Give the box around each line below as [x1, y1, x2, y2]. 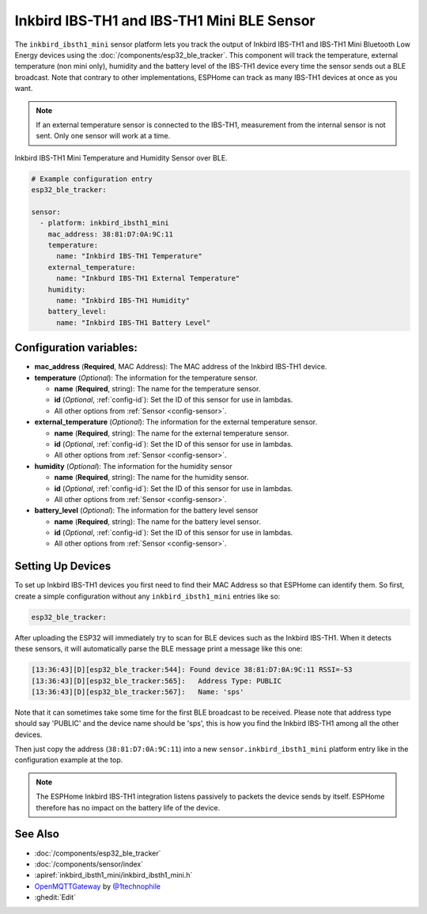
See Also [14, 827, 59, 841]
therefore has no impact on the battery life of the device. [36, 803, 221, 812]
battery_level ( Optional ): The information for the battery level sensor [34, 506, 259, 516]
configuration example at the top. [14, 755, 123, 765]
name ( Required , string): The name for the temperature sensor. [54, 384, 261, 394]
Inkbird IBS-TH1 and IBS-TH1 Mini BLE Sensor [14, 12, 316, 29]
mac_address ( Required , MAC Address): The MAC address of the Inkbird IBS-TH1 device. [34, 362, 327, 372]
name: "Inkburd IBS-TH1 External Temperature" [56, 274, 240, 283]
